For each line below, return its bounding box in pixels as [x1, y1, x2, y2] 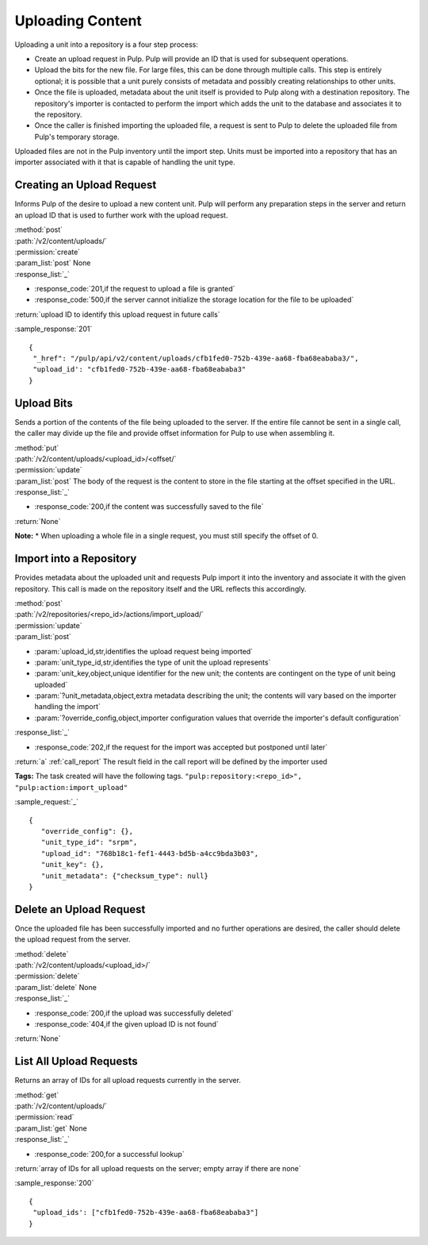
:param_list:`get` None [14, 1124, 87, 1133]
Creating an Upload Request [14, 179, 157, 192]
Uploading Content [14, 12, 143, 29]
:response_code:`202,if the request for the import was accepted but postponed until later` [34, 742, 328, 752]
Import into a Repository [14, 552, 137, 565]
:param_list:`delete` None [14, 982, 97, 992]
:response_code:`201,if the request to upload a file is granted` [34, 284, 235, 294]
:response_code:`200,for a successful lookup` [34, 1149, 185, 1158]
